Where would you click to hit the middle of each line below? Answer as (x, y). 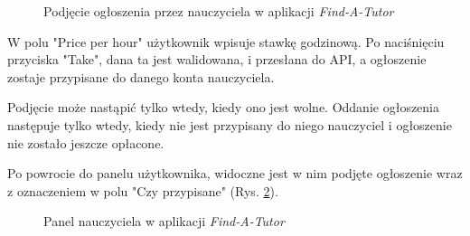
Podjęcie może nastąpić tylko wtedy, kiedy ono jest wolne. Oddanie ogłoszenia (224, 107)
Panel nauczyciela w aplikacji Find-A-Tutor (164, 221)
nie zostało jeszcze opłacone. (86, 142)
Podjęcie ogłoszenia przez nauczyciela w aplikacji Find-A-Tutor (219, 11)
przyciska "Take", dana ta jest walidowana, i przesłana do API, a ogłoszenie (217, 59)
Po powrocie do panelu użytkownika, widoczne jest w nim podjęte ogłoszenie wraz (235, 173)
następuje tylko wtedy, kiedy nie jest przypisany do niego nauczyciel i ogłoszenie (230, 124)
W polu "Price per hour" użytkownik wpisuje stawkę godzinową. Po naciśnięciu (226, 41)
